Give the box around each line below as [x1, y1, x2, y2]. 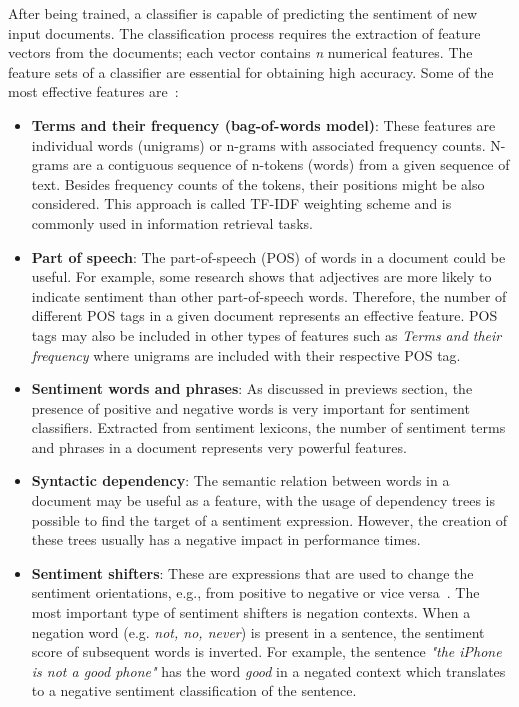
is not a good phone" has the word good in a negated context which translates [31, 660, 506, 681]
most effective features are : [8, 81, 179, 102]
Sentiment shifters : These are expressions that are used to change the [31, 562, 474, 583]
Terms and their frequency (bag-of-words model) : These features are [31, 114, 496, 135]
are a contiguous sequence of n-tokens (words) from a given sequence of [73, 154, 510, 175]
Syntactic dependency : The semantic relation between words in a [31, 470, 450, 491]
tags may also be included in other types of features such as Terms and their [31, 324, 502, 345]
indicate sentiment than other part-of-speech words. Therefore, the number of [31, 285, 507, 306]
